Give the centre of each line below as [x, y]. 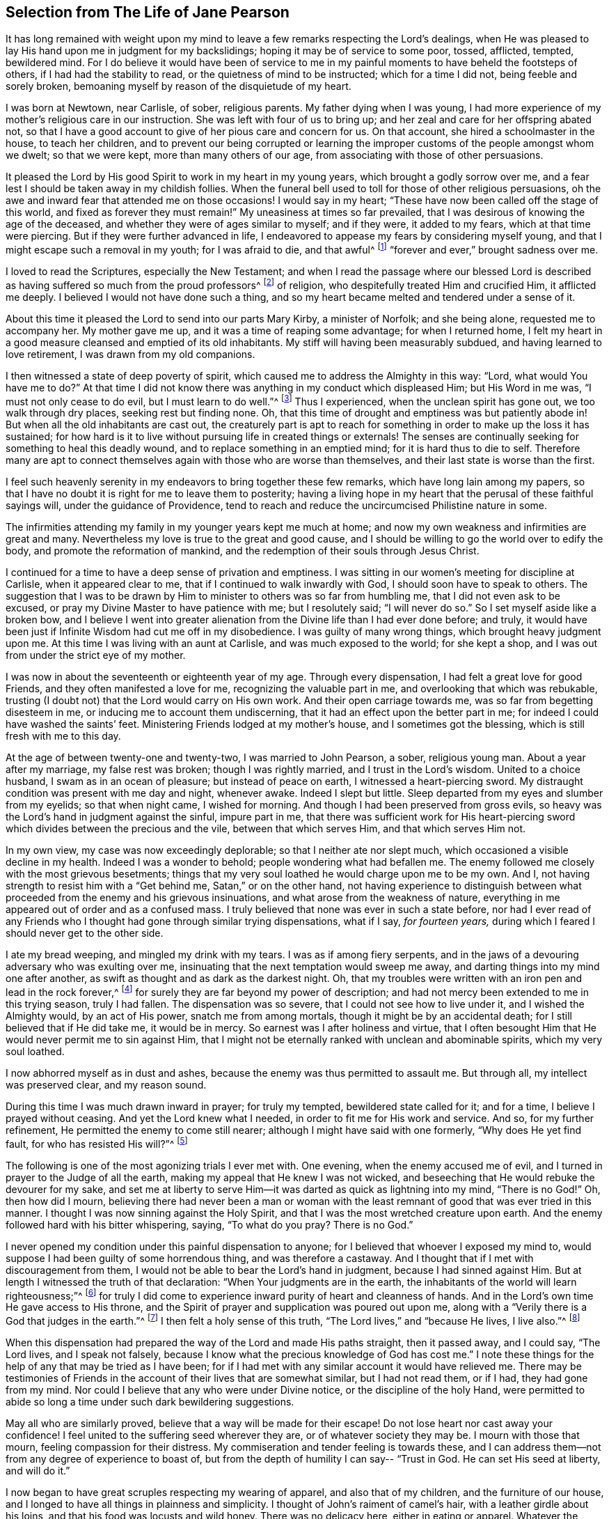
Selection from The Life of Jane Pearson [148, 12]
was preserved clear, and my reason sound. [106, 1085]
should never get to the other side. [85, 933]
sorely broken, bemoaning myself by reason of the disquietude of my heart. [179, 86]
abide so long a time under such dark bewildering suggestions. [150, 1402]
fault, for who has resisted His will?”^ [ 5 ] [97, 1143]
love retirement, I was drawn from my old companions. [130, 354]
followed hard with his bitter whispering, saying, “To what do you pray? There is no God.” [209, 1224]
